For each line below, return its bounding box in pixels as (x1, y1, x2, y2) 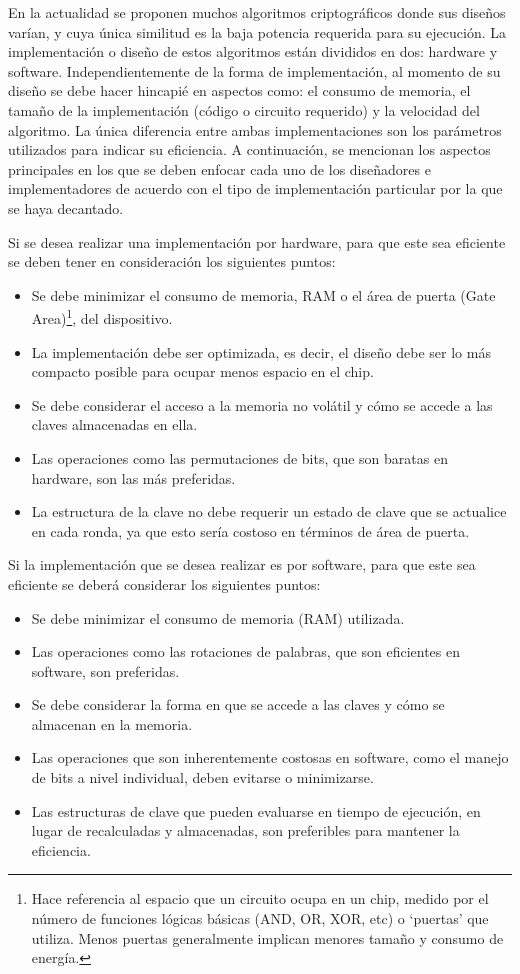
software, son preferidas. (31, 660, 180, 681)
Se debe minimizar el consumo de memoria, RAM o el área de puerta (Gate (31, 284, 496, 305)
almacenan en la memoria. (31, 713, 193, 734)
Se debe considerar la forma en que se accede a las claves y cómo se (31, 694, 445, 715)
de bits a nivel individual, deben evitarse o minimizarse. (31, 767, 374, 788)
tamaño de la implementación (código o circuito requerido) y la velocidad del (8, 99, 480, 120)
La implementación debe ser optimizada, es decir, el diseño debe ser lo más (31, 341, 491, 362)
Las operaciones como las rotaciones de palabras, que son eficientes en (31, 641, 460, 662)
